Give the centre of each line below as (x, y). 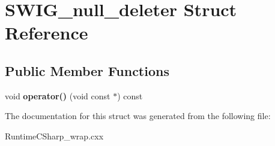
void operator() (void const (58, 95)
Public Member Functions (87, 70)
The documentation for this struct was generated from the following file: (138, 116)
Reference (47, 33)
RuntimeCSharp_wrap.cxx (54, 136)
